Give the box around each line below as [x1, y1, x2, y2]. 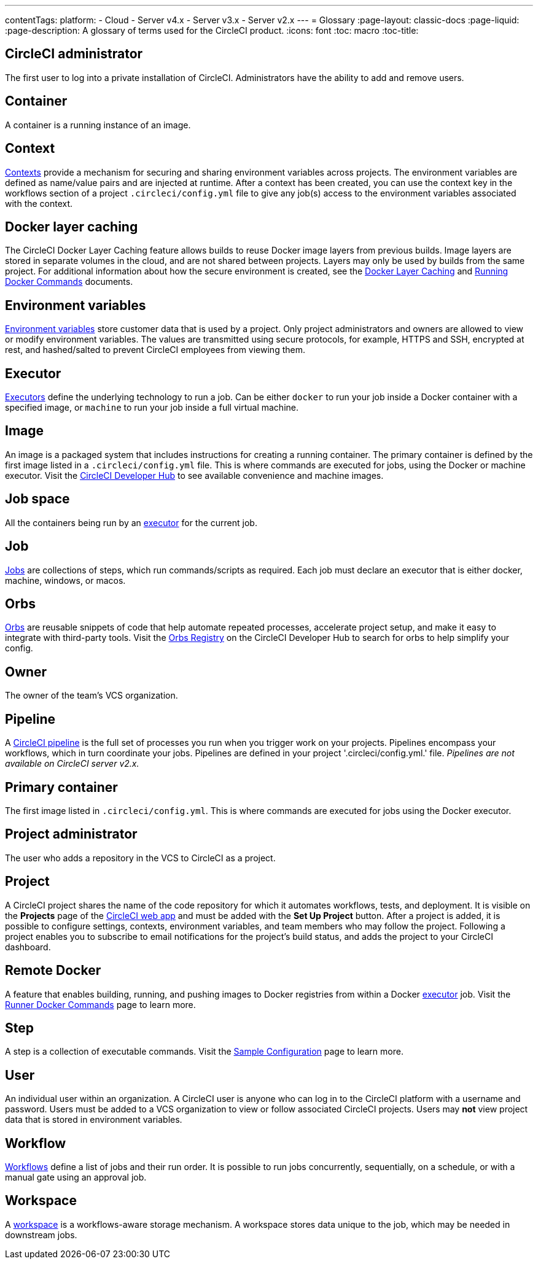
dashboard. [5, 941, 51, 952]
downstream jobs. [5, 1229, 77, 1240]
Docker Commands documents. [5, 276, 133, 287]
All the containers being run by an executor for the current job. [5, 517, 257, 528]
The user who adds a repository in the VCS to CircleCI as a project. [5, 852, 276, 863]
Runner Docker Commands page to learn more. [5, 999, 196, 1010]
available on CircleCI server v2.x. [5, 758, 139, 769]
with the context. [5, 198, 73, 209]
